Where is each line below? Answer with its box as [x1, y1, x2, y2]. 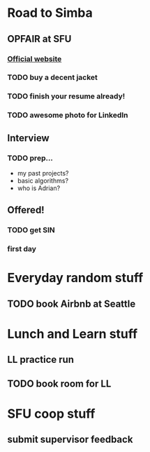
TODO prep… [7, 153, 54, 163]
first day [7, 244, 37, 254]
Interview [7, 132, 50, 144]
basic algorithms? [17, 176, 68, 185]
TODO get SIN [7, 225, 56, 235]
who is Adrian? [17, 184, 61, 192]
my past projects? [17, 168, 69, 177]
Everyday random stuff [7, 270, 144, 286]
